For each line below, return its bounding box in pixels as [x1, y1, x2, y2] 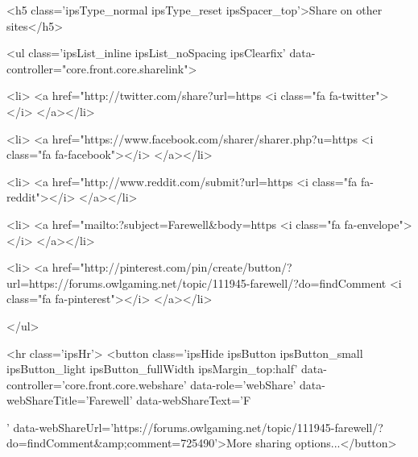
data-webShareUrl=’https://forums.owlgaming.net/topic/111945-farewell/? [13, 418, 383, 435]
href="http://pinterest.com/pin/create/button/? [52, 259, 292, 276]
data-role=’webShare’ [190, 376, 296, 393]
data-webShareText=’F [136, 392, 251, 409]
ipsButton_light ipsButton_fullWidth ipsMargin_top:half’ [6, 360, 298, 377]
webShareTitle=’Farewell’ [6, 392, 133, 409]
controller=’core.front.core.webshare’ [6, 376, 187, 393]
